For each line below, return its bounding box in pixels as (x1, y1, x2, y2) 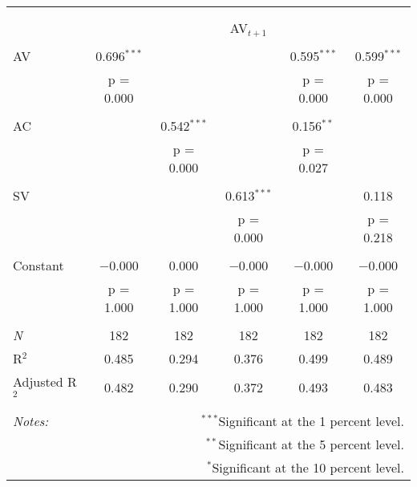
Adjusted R (13, 372, 77, 391)
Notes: (13, 411, 49, 430)
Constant (13, 256, 64, 274)
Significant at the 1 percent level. (218, 411, 404, 430)
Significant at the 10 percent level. (212, 457, 404, 477)
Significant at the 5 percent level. (218, 434, 404, 453)
